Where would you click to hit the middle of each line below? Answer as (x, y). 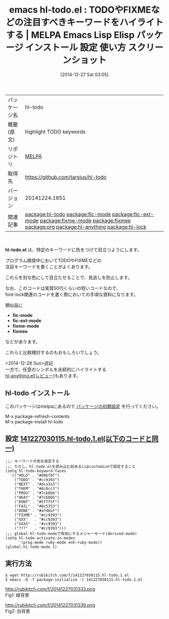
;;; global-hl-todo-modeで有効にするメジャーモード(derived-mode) (71, 534)
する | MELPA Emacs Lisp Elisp (70, 35)
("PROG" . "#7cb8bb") (37, 493)
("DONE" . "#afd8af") (37, 511)
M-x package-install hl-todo (34, 421)
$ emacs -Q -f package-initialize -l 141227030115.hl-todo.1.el (74, 580)
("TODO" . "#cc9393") (37, 480)
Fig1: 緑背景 (17, 595)
